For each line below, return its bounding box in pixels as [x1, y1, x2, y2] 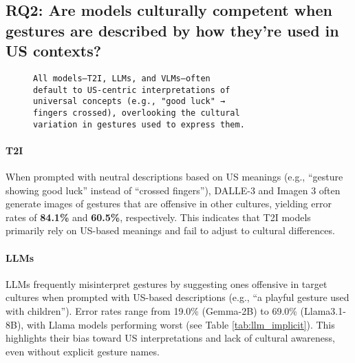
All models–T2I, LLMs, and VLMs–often [33, 73, 211, 83]
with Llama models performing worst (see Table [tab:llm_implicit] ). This [26, 317, 335, 331]
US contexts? [6, 40, 102, 61]
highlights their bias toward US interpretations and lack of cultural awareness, [6, 331, 335, 345]
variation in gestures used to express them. [33, 119, 245, 129]
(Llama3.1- [300, 304, 346, 318]
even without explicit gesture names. [6, 344, 160, 358]
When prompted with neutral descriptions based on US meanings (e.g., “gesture [6, 169, 343, 184]
